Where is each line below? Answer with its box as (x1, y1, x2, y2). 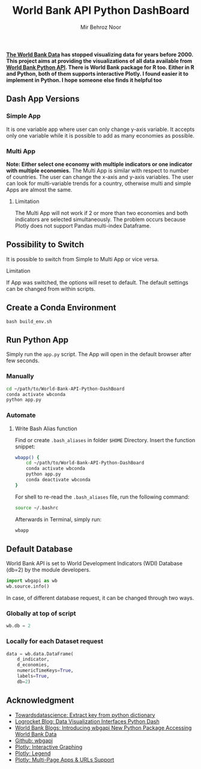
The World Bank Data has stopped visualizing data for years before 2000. (6, 50, 194, 58)
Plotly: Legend (14, 749, 51, 757)
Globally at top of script (6, 609, 76, 618)
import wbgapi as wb (6, 578, 58, 584)
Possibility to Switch (6, 240, 85, 250)
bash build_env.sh (6, 318, 52, 324)
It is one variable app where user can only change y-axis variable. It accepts (6, 126, 195, 133)
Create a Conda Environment (6, 303, 116, 313)
